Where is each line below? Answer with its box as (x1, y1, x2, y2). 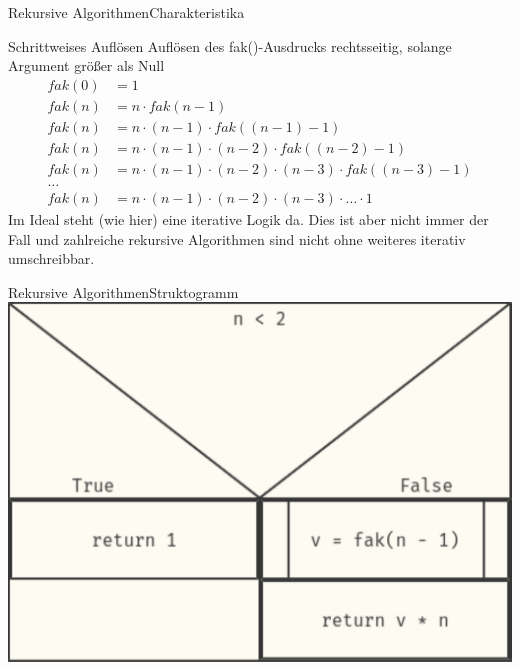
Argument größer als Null (8, 55, 165, 76)
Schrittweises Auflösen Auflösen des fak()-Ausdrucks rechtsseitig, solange (8, 35, 452, 56)
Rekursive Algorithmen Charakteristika (8, 2, 245, 22)
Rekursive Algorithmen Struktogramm (8, 281, 239, 302)
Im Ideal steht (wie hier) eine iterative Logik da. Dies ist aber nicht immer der (8, 209, 489, 229)
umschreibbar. (8, 248, 95, 269)
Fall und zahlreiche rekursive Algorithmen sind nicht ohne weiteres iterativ (8, 228, 466, 249)
